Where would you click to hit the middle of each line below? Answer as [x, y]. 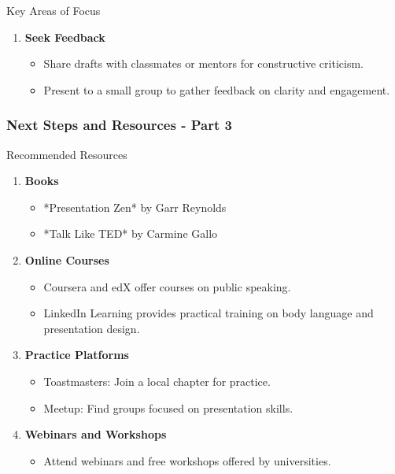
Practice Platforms [77, 355]
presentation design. [92, 328]
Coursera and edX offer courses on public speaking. [167, 286]
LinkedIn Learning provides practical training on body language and [209, 313]
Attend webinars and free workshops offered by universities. [187, 460]
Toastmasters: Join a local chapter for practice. [157, 381]
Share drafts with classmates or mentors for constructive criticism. [203, 63]
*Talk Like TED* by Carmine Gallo [131, 233]
